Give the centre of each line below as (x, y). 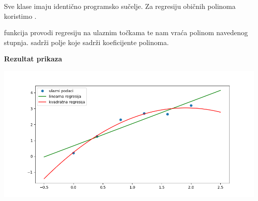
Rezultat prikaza (33, 59)
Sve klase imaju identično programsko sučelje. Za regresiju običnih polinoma (120, 6)
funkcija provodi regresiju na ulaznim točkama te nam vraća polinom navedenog (126, 32)
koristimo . (20, 16)
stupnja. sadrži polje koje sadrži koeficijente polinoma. (87, 42)
